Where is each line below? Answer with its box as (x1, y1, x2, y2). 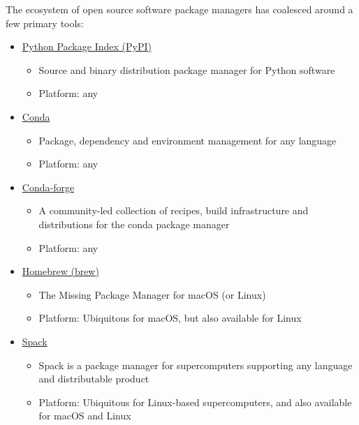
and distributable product (38, 371, 149, 386)
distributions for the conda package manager (38, 216, 230, 231)
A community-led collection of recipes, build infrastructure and (38, 203, 309, 218)
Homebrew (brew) (22, 264, 99, 278)
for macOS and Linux (38, 408, 131, 423)
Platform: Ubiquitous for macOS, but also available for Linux (38, 311, 302, 325)
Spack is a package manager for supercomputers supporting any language (38, 357, 353, 372)
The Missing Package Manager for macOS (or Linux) (38, 287, 266, 301)
